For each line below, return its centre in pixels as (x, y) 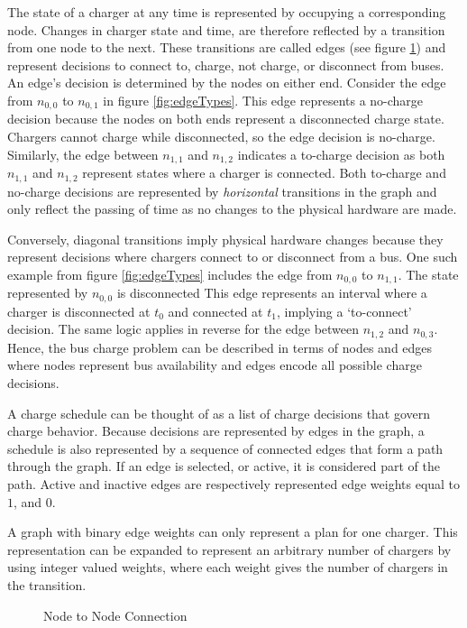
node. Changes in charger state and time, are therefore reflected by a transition (226, 29)
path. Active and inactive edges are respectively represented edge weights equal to (234, 484)
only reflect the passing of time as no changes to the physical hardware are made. (232, 209)
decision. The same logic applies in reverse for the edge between (183, 329)
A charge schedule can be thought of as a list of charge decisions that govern (219, 413)
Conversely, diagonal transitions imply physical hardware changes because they (225, 239)
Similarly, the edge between (83, 154)
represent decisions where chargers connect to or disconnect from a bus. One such (233, 257)
